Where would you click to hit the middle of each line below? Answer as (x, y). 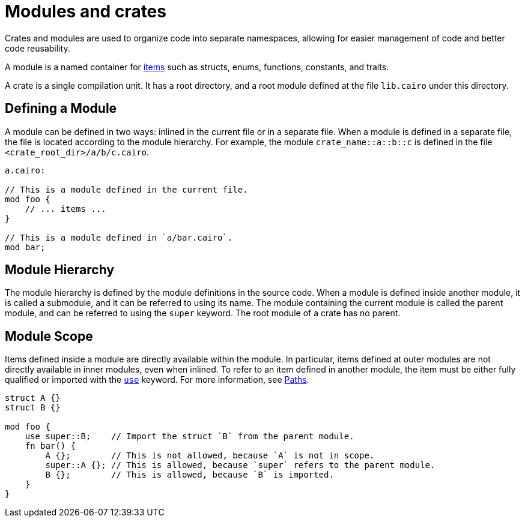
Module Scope (49, 336)
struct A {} (33, 398)
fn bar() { (50, 446)
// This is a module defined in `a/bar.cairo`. (119, 237)
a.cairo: (25, 170)
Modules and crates (86, 11)
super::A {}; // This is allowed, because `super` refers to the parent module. (240, 465)
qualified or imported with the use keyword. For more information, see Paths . (157, 380)
